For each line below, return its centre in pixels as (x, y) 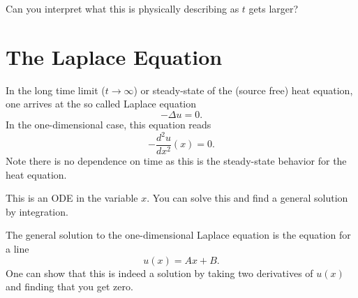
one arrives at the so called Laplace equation (101, 104)
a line (17, 249)
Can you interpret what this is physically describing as (122, 8)
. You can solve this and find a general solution (247, 198)
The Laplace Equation (114, 56)
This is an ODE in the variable (72, 198)
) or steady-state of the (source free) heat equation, (243, 90)
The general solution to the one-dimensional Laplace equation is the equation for (178, 235)
